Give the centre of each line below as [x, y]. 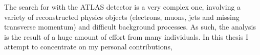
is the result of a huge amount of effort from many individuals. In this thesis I [126, 36]
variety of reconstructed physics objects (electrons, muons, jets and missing [122, 17]
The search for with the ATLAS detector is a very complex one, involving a [123, 7]
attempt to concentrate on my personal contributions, [88, 47]
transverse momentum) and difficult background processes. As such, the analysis [130, 27]
